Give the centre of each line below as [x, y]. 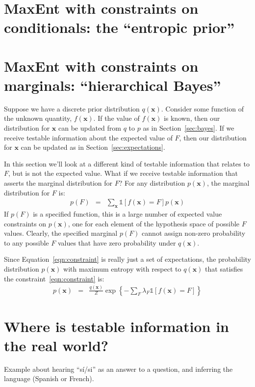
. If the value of [116, 118]
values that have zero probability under [117, 242]
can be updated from [89, 128]
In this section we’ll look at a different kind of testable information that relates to [127, 163]
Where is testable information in [117, 326]
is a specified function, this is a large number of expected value [127, 214]
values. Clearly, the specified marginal [61, 233]
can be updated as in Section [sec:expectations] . [93, 147]
